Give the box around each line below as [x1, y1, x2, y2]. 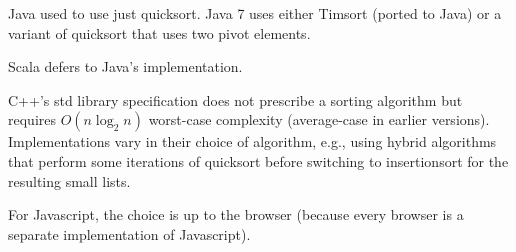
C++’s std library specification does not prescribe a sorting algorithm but [8, 89, 463, 110]
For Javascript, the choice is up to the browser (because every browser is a [8, 204, 464, 225]
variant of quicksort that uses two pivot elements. [8, 22, 311, 43]
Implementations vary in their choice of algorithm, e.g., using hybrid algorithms [8, 131, 497, 152]
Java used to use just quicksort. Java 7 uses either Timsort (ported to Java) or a [8, 3, 502, 23]
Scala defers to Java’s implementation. [8, 56, 243, 77]
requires [8, 109, 56, 130]
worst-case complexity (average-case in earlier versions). [148, 109, 490, 130]
